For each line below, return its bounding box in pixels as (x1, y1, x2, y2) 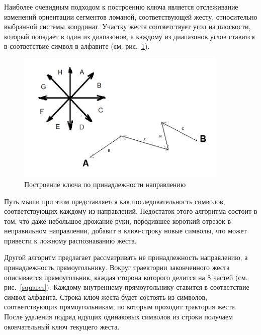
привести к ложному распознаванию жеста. (4, 235, 137, 245)
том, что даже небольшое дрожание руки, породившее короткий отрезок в (4, 215, 231, 226)
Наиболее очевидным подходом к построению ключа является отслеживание (4, 2, 238, 12)
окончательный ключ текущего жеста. (4, 321, 120, 331)
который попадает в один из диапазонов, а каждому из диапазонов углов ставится (4, 31, 255, 41)
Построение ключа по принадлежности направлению (24, 179, 186, 189)
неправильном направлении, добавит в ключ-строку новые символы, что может (4, 225, 247, 236)
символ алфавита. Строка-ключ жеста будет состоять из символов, (4, 291, 208, 302)
